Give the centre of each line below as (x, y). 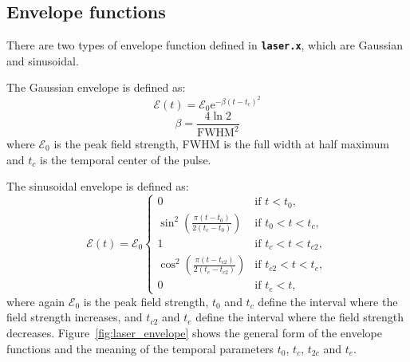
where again (36, 301)
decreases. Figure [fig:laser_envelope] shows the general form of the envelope (194, 333)
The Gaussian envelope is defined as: (96, 87)
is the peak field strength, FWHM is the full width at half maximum (221, 144)
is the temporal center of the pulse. (125, 159)
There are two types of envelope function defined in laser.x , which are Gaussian (205, 45)
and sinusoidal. (43, 60)
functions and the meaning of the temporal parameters (140, 348)
